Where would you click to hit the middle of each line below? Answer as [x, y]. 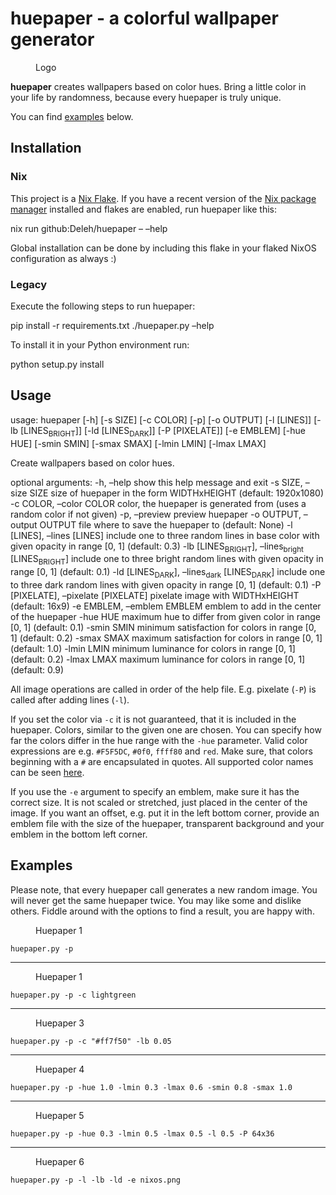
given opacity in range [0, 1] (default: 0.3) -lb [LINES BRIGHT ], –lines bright [157, 547]
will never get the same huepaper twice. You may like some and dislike [156, 900]
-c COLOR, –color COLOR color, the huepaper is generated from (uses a [158, 503]
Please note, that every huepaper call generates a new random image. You [164, 889]
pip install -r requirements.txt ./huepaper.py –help [112, 325]
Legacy [29, 284]
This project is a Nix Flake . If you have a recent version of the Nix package [163, 198]
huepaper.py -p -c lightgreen [73, 995]
